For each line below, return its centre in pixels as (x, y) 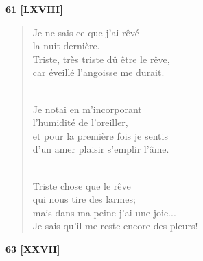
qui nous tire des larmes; (84, 199)
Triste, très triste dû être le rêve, (101, 59)
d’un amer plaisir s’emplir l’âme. (101, 149)
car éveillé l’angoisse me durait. (98, 72)
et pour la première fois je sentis (100, 135)
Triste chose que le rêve (82, 185)
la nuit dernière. (66, 46)
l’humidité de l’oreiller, (80, 122)
